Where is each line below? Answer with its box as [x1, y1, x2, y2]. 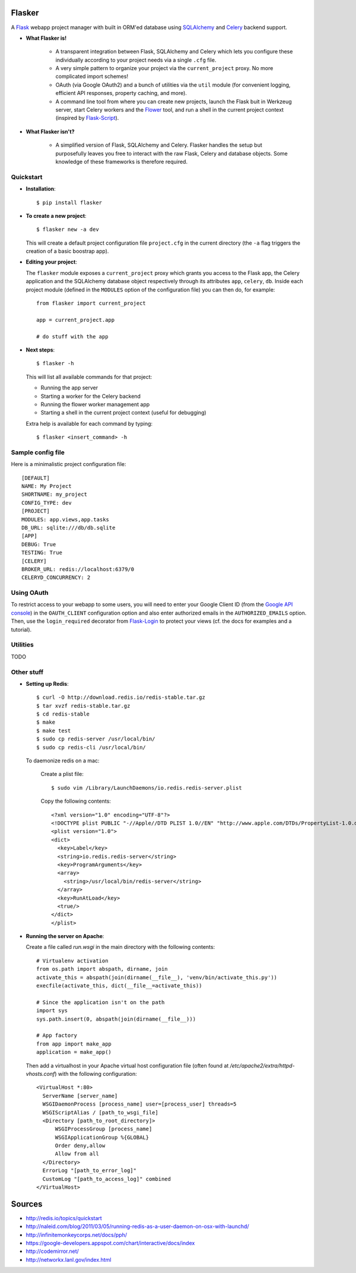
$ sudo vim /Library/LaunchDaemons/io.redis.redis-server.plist [51, 784, 243, 791]
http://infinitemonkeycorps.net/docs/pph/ [26, 1231, 128, 1238]
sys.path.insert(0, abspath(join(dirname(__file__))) [36, 1015, 196, 1022]
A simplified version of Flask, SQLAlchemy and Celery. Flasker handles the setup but [55, 141, 262, 148]
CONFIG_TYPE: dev [21, 499, 72, 506]
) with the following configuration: [54, 1070, 138, 1077]
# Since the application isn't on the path [36, 999, 165, 1006]
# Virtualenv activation [36, 957, 109, 964]
